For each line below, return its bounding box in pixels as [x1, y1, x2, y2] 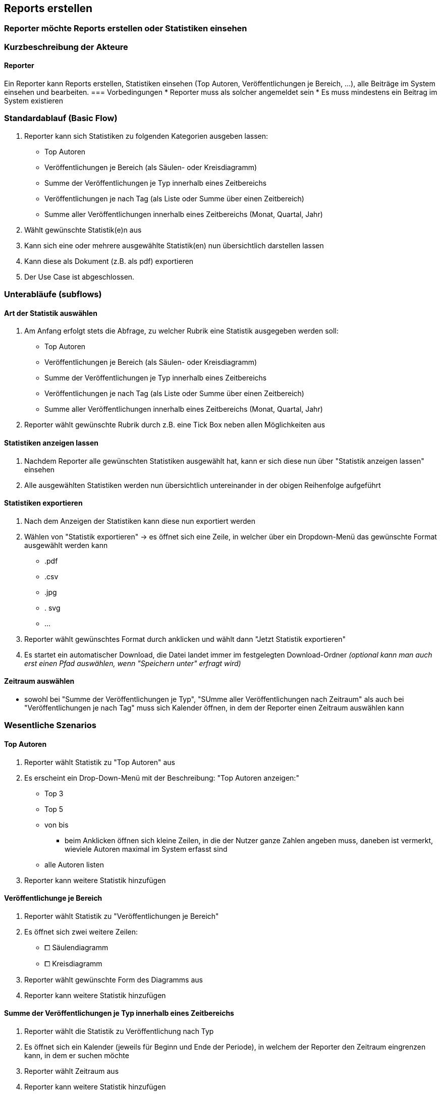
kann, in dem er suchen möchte [24, 1051, 129, 1060]
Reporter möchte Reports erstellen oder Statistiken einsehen [4, 23, 247, 34]
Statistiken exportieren [4, 499, 83, 508]
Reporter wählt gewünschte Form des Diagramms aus [24, 975, 203, 984]
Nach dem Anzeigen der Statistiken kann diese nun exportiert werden [24, 516, 255, 525]
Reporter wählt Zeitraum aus [24, 1067, 119, 1076]
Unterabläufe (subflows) [4, 289, 102, 300]
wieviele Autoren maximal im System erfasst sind [65, 844, 228, 853]
